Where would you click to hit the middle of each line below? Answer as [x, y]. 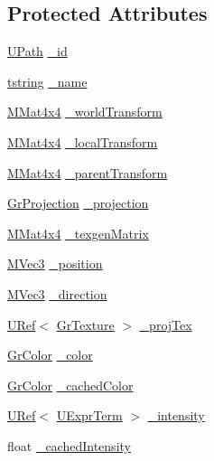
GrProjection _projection [78, 203]
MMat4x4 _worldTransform [85, 112]
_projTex [166, 324]
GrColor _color [50, 355]
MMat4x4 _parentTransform [88, 172]
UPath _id [37, 51]
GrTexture [85, 324]
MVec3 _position [55, 263]
